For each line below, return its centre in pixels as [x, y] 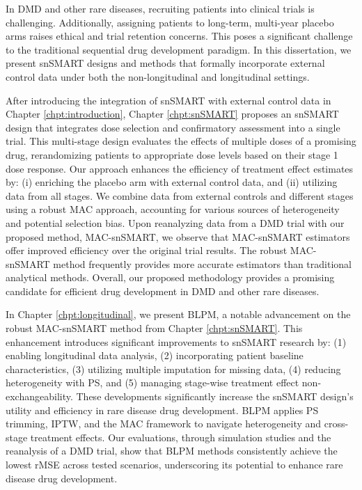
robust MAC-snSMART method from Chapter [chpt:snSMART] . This [154, 328]
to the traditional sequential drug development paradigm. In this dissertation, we [179, 49]
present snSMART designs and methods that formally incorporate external [165, 63]
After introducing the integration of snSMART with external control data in [168, 100]
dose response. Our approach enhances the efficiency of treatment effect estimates [180, 168]
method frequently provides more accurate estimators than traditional [202, 263]
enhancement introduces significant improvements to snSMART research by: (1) [176, 341]
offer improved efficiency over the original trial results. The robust [147, 250]
